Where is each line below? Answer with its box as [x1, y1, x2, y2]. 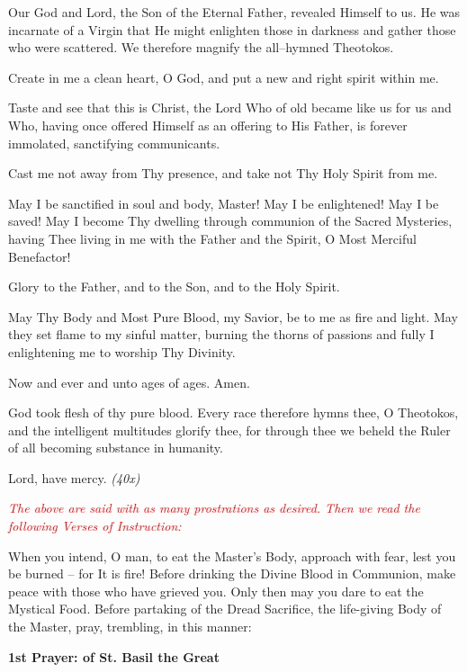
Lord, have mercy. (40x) [8, 468, 140, 487]
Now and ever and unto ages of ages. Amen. [8, 372, 250, 391]
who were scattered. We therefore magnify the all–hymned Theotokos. [8, 38, 394, 57]
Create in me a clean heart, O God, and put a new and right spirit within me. [8, 67, 439, 86]
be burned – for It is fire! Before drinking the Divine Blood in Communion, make [8, 564, 456, 583]
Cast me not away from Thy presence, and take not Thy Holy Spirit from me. [8, 164, 438, 183]
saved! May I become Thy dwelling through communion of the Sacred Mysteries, [8, 211, 453, 230]
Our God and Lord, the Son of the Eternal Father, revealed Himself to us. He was [8, 3, 461, 21]
